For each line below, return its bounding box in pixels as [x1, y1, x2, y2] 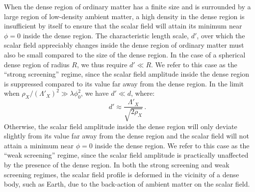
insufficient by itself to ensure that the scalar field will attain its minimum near [4, 21, 242, 31]
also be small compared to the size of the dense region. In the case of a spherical [4, 49, 246, 59]
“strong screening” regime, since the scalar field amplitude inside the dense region [4, 69, 249, 79]
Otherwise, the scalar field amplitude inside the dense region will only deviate [4, 121, 237, 131]
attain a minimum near [4, 140, 74, 150]
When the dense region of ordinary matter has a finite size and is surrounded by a [4, 1, 251, 11]
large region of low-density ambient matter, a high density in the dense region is [4, 11, 245, 21]
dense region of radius [4, 59, 70, 69]
